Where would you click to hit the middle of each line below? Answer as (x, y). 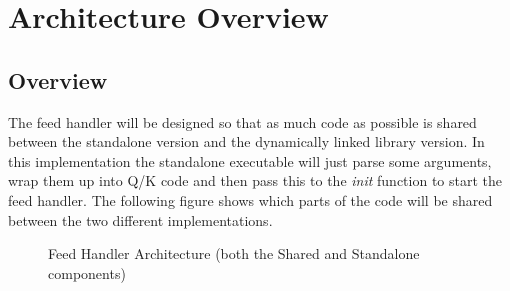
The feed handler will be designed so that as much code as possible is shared (242, 121)
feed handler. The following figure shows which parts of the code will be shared (250, 199)
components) (87, 272)
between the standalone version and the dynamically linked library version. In (246, 141)
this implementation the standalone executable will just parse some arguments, (250, 160)
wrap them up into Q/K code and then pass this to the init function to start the (255, 180)
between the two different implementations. (140, 219)
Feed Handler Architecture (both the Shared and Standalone (234, 253)
